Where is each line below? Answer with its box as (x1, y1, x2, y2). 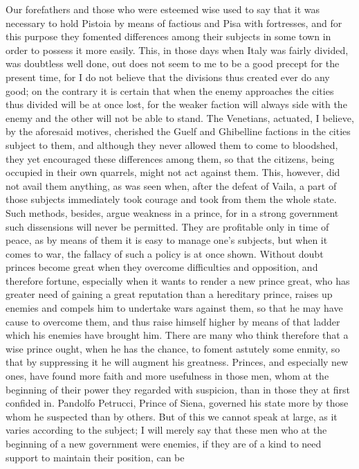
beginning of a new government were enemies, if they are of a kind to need (6, 436, 322, 450)
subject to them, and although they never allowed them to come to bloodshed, (6, 137, 338, 152)
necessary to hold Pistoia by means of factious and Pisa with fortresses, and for (6, 15, 342, 30)
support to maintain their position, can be (6, 450, 185, 464)
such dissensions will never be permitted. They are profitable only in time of (6, 219, 329, 233)
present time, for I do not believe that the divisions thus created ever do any (6, 69, 330, 84)
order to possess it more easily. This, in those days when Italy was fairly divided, (6, 42, 349, 57)
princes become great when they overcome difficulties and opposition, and (6, 260, 318, 274)
